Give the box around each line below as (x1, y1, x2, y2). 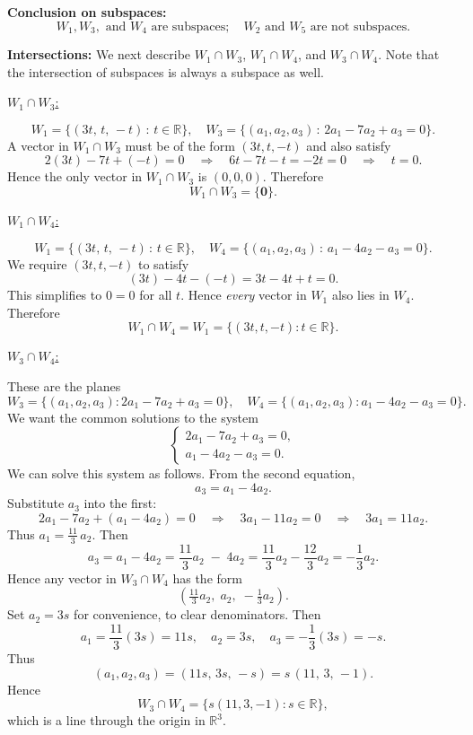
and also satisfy (306, 136, 391, 154)
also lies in (331, 285, 390, 304)
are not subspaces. (310, 20, 411, 33)
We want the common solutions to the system (7, 407, 258, 426)
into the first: (83, 494, 157, 512)
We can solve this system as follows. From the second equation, (7, 464, 355, 483)
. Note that (378, 45, 440, 64)
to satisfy (137, 254, 189, 273)
